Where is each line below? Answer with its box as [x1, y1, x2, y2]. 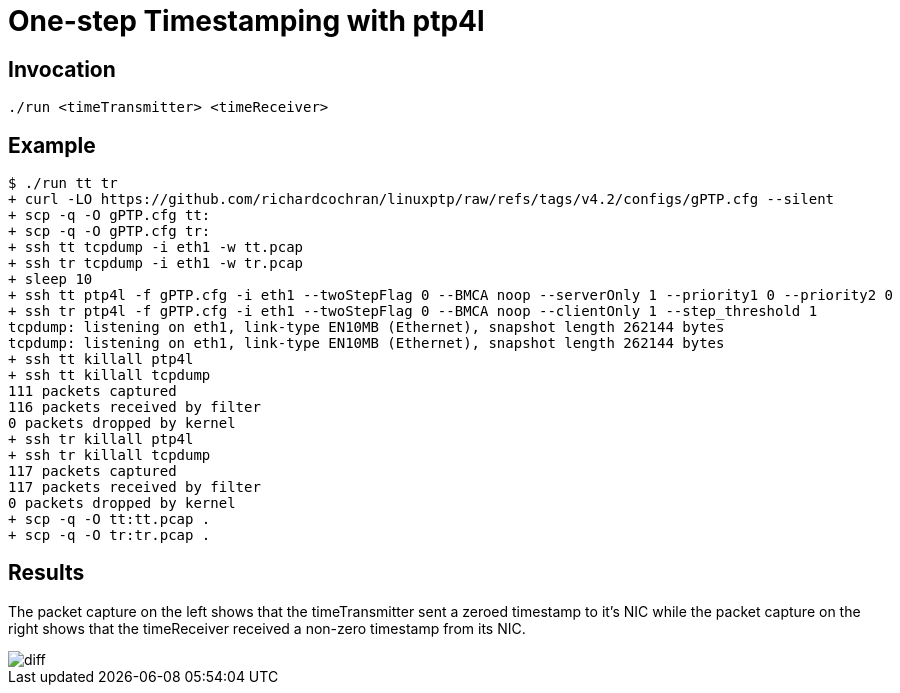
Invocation [8, 56, 116, 82]
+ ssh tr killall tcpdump [8, 447, 211, 464]
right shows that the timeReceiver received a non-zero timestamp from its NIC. [8, 619, 526, 637]
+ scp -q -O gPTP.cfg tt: [8, 207, 211, 224]
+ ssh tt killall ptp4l [8, 351, 194, 368]
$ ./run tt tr [8, 175, 118, 192]
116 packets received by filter [8, 399, 261, 416]
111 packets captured [8, 383, 177, 400]
